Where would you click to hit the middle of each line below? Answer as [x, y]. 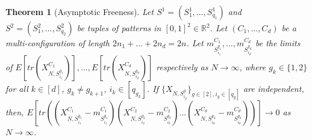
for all [17, 89]
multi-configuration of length [58, 43]
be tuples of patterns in [119, 28]
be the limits [278, 43]
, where [253, 67]
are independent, [273, 89]
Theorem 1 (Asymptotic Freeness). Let [80, 11]
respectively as [182, 67]
